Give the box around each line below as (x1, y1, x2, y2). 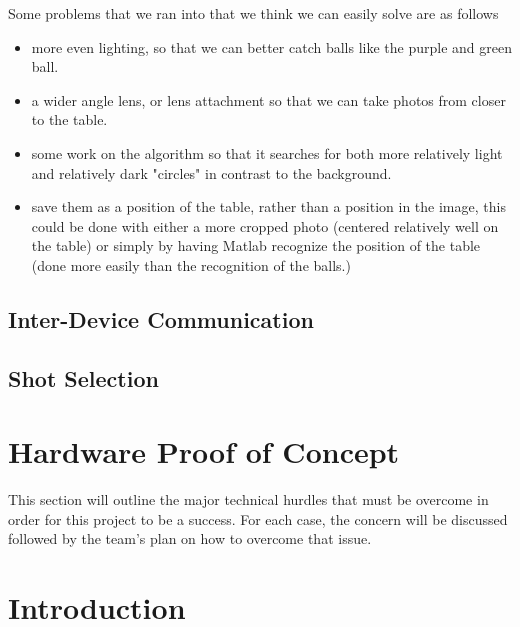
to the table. (31, 109, 108, 130)
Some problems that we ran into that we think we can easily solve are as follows (8, 3, 499, 23)
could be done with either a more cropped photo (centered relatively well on (31, 215, 499, 236)
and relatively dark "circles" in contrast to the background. (31, 162, 392, 183)
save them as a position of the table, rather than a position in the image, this (31, 196, 506, 217)
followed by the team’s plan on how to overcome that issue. (8, 528, 372, 549)
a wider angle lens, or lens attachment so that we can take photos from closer (31, 89, 506, 110)
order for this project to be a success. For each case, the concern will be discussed (8, 508, 508, 529)
